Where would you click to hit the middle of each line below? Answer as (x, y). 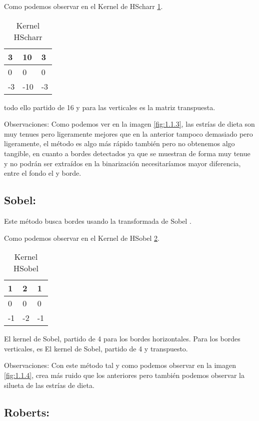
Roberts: (27, 412)
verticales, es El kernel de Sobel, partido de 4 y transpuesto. (96, 348)
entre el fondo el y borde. (43, 173)
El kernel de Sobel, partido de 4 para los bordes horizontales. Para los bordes (122, 339)
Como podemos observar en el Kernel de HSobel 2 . (82, 238)
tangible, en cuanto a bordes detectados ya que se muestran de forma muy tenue (127, 153)
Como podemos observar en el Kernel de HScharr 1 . (83, 6)
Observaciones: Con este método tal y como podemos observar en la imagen (120, 365)
